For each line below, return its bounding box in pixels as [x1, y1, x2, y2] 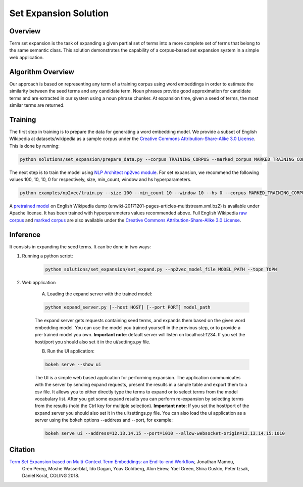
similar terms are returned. [9, 102, 65, 108]
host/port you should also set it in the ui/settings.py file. [34, 339, 150, 345]
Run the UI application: [47, 348, 95, 354]
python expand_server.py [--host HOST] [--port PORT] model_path [45, 304, 211, 311]
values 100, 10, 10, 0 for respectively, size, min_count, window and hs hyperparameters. [9, 176, 192, 182]
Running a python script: [22, 253, 73, 259]
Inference [9, 230, 40, 239]
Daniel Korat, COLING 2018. [22, 473, 80, 479]
